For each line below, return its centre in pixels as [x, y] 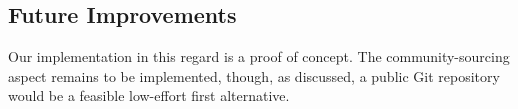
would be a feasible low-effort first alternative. [149, 95]
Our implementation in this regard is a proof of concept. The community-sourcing [259, 56]
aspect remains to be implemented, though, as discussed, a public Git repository [254, 75]
